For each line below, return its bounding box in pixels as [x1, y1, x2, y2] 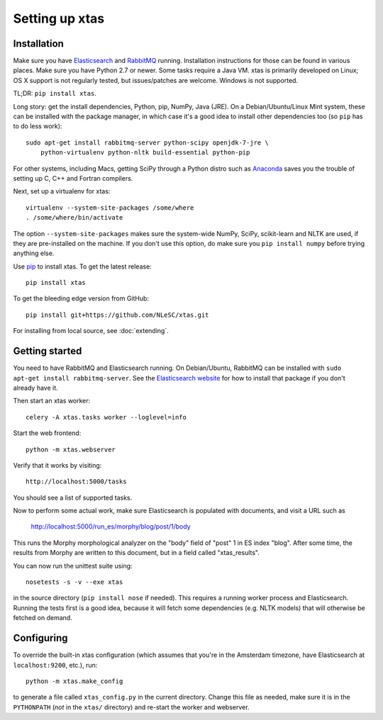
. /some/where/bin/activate [26, 213, 123, 222]
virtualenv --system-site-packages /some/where [26, 203, 194, 212]
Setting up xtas [13, 11, 105, 26]
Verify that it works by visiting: [13, 461, 102, 469]
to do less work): [13, 122, 62, 130]
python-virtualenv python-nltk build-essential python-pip [40, 149, 250, 157]
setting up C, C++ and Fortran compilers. [13, 174, 133, 182]
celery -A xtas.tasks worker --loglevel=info [26, 413, 187, 421]
